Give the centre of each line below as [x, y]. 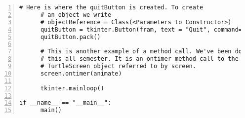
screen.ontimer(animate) [81, 73]
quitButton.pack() [70, 37]
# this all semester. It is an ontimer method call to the [139, 59]
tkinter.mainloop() [72, 88]
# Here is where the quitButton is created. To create [111, 7]
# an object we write [76, 15]
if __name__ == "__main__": [65, 103]
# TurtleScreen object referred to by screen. [118, 66]
